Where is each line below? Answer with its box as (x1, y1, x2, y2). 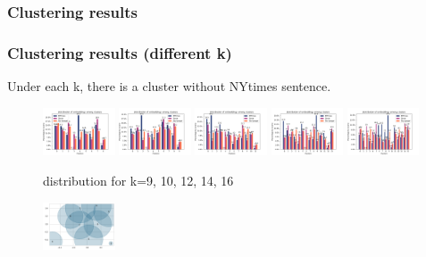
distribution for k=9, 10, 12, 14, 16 (43, 170, 234, 189)
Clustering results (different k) (7, 41, 232, 63)
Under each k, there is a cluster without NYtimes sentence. (7, 77, 331, 95)
